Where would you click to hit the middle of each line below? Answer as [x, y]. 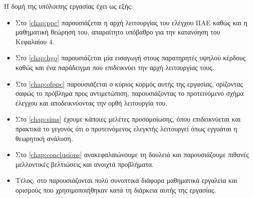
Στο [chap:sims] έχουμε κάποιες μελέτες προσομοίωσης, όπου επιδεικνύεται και [128, 119]
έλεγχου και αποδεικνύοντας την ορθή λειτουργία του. [91, 102]
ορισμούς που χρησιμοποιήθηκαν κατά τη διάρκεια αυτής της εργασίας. [116, 189]
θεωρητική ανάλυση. [44, 138]
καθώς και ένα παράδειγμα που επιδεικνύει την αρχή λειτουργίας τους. [115, 67]
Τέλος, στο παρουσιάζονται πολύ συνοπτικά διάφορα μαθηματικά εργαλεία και [126, 180]
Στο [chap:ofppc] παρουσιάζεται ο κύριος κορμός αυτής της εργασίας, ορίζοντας [129, 83]
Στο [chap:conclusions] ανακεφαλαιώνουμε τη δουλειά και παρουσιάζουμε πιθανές [132, 154]
